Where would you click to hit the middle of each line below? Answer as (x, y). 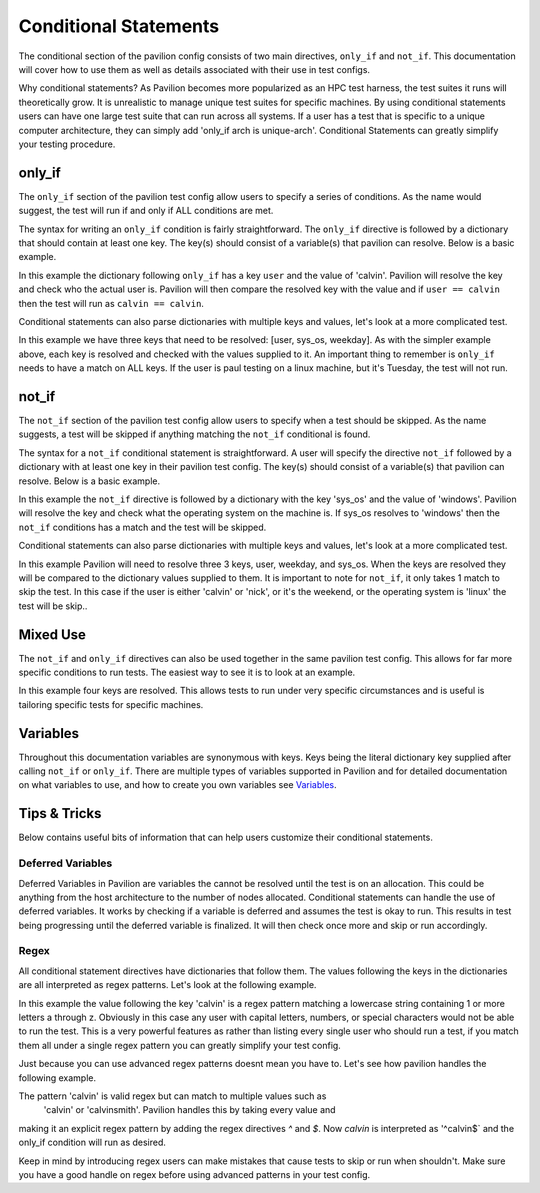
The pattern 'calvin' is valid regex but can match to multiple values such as (172, 1096)
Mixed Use (52, 634)
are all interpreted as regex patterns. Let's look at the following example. (167, 985)
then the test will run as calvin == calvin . (111, 303)
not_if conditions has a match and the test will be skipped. (142, 527)
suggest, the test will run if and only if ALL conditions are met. (146, 211)
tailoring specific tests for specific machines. (111, 704)
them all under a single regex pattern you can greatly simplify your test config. (180, 1045)
